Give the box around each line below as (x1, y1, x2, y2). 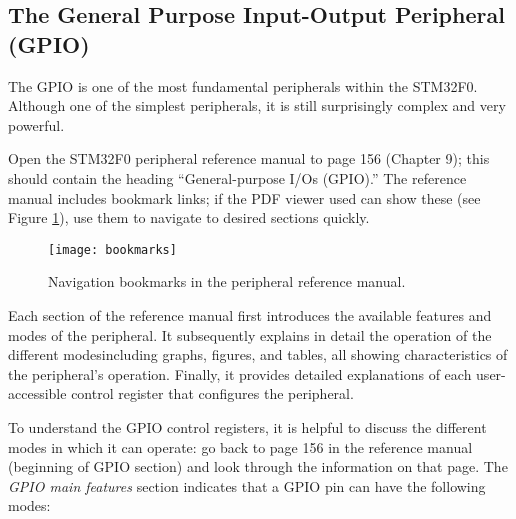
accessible (8, 383, 67, 404)
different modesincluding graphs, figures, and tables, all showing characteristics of (8, 344, 508, 365)
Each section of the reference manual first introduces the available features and (8, 305, 492, 325)
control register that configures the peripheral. (71, 383, 354, 404)
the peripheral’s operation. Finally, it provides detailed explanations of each (8, 363, 472, 384)
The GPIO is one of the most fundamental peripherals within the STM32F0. (8, 75, 478, 96)
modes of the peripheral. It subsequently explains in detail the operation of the (8, 324, 492, 345)
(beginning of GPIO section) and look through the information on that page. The (8, 456, 508, 477)
